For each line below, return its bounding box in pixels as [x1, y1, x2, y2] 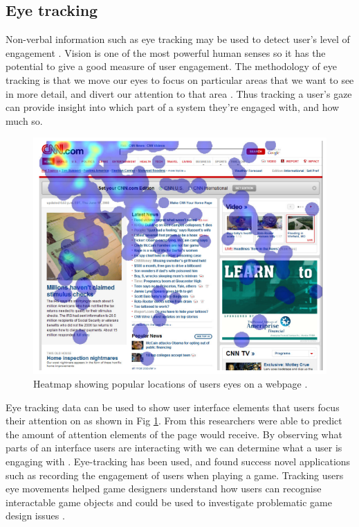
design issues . [6, 508, 65, 523]
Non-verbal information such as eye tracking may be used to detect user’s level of [6, 32, 350, 46]
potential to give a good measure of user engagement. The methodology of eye [6, 59, 337, 74]
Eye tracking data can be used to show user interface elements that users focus [6, 399, 340, 414]
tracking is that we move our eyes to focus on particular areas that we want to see [6, 72, 354, 87]
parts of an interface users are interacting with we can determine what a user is [6, 440, 342, 455]
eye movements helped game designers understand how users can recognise [6, 481, 322, 496]
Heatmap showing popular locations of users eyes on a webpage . [33, 377, 308, 390]
